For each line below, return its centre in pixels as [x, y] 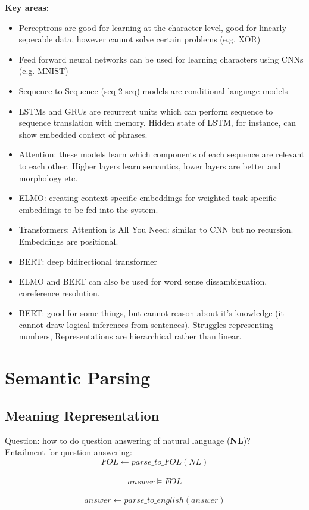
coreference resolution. [59, 293]
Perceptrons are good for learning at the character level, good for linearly [152, 27]
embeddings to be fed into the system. [88, 209]
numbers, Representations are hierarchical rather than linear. [130, 336]
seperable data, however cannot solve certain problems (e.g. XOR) [140, 39]
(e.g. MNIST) [43, 71]
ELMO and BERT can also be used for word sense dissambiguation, [143, 281]
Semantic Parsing [78, 377]
